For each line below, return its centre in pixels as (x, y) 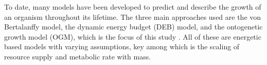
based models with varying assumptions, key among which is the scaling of (122, 46)
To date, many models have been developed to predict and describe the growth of (133, 7)
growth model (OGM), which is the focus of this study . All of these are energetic (133, 36)
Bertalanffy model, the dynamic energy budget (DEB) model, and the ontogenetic (133, 27)
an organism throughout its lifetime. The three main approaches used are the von (133, 17)
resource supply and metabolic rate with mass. (78, 56)
